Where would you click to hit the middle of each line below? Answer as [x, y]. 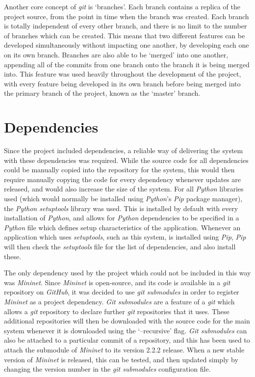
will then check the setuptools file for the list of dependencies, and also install [120, 246]
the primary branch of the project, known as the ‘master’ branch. [102, 93]
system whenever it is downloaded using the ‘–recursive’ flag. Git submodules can [126, 330]
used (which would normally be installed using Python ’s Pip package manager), [123, 199]
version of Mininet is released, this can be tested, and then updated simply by [121, 359]
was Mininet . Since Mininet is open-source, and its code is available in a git [117, 282]
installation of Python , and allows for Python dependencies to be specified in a [122, 218]
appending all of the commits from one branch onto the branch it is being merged [127, 64]
